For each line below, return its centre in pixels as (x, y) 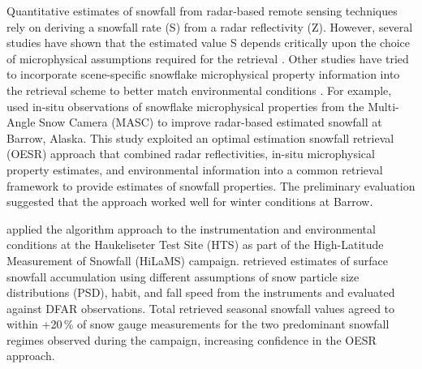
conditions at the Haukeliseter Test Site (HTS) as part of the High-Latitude (195, 245)
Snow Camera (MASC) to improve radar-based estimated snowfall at (211, 122)
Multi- (383, 106)
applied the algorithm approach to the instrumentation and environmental (191, 228)
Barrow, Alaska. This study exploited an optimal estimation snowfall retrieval (200, 137)
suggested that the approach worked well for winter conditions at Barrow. (190, 202)
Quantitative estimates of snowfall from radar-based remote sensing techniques (202, 11)
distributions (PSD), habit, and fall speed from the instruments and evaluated (201, 292)
